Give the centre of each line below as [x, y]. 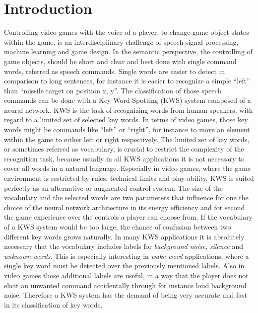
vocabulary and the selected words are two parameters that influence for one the [126, 197]
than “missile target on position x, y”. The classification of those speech [113, 90]
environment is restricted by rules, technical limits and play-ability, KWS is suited [129, 178]
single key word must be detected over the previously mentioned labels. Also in [124, 266]
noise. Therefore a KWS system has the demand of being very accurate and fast [126, 295]
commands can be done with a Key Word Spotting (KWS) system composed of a [128, 100]
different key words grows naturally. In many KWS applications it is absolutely [124, 236]
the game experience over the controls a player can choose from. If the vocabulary [129, 217]
